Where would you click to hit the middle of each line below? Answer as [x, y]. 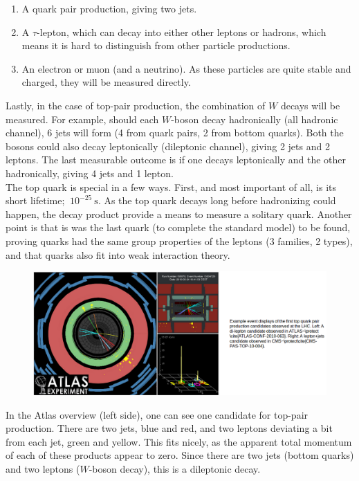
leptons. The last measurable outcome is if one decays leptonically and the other [176, 160]
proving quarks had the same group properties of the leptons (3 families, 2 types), [179, 241]
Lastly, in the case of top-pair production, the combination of [136, 105]
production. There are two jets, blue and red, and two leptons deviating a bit [169, 428]
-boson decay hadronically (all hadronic [255, 119]
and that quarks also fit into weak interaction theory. [118, 254]
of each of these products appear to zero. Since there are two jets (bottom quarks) [180, 455]
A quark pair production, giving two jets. [109, 8]
